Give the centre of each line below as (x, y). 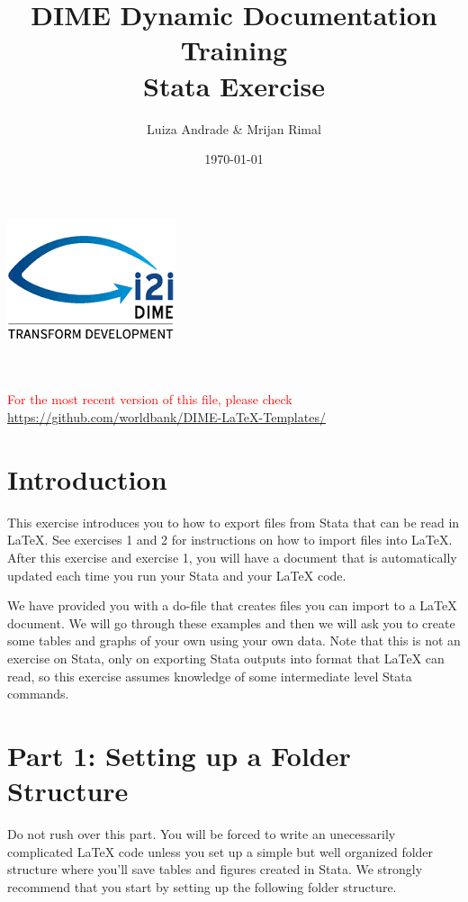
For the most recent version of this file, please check (150, 399)
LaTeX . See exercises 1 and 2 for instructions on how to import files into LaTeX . (230, 540)
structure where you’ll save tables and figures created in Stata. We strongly (215, 869)
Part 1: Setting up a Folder (179, 755)
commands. (38, 694)
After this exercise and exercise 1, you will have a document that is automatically (232, 557)
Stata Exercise (234, 85)
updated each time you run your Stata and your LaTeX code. (177, 575)
